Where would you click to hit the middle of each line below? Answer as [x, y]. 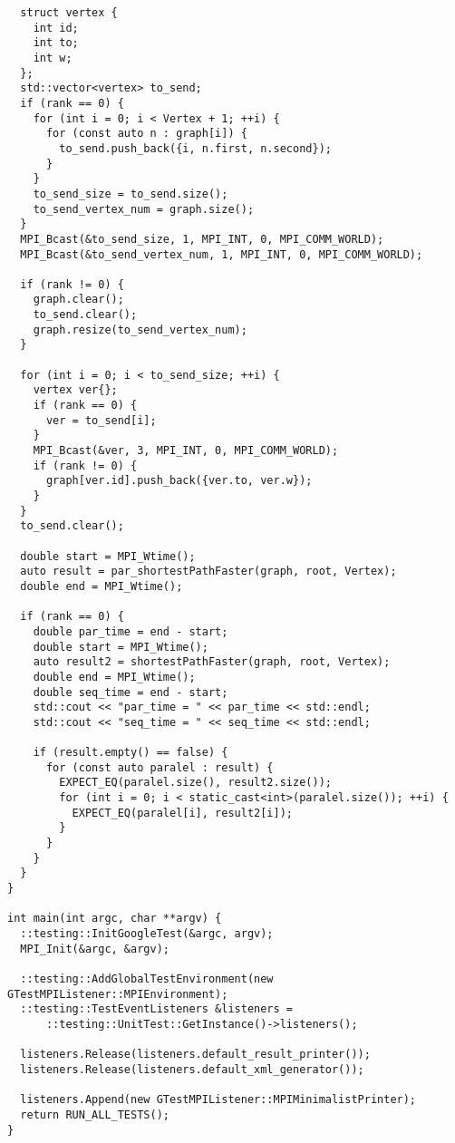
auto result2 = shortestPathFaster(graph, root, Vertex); [212, 662]
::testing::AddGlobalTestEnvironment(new [147, 979]
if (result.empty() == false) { [131, 753]
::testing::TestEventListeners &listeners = [156, 1009]
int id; [56, 28]
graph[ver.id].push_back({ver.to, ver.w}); [179, 481]
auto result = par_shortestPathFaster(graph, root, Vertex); [208, 571]
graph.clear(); [78, 300]
